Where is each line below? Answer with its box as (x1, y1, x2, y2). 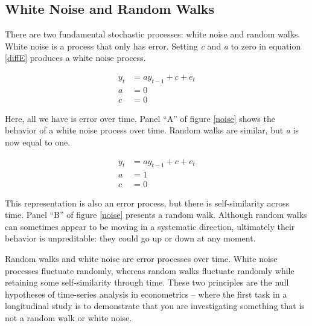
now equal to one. (5, 136, 71, 149)
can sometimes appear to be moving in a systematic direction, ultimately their (5, 220, 295, 232)
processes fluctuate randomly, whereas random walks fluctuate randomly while (5, 264, 294, 276)
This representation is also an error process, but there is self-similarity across (5, 196, 290, 209)
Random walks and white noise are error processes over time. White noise (5, 252, 278, 264)
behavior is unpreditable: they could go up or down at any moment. (5, 232, 256, 245)
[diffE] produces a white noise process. (5, 51, 146, 64)
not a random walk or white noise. (5, 311, 132, 324)
